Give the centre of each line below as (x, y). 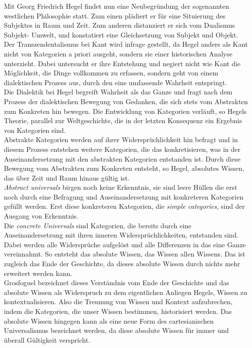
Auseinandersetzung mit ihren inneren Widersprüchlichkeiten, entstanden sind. (121, 235)
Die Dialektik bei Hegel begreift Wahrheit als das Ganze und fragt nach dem (118, 92)
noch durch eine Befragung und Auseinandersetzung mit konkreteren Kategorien (124, 196)
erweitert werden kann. (38, 273)
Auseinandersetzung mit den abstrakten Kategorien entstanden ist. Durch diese (122, 158)
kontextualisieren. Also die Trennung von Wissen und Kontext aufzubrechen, (118, 302)
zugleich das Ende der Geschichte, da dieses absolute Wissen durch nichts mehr (122, 264)
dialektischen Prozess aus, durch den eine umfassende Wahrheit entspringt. (116, 82)
